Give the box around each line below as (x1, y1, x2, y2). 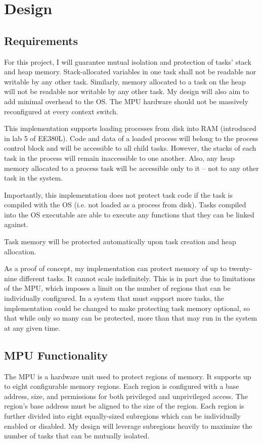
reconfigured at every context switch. (4, 106, 118, 116)
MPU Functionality (4, 347, 108, 363)
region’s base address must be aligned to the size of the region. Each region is (4, 401, 244, 411)
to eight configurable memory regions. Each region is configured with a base (4, 381, 239, 391)
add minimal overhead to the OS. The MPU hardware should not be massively (4, 96, 248, 106)
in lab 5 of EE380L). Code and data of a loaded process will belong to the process (4, 132, 258, 143)
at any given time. (4, 322, 61, 333)
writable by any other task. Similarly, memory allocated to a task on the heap (4, 76, 246, 86)
